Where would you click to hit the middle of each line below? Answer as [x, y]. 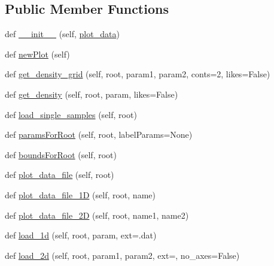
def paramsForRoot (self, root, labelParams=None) [99, 134]
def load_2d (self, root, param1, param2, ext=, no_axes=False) [122, 255]
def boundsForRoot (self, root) [61, 154]
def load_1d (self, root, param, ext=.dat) [81, 235]
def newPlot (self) [37, 54]
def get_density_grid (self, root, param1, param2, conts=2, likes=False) [138, 74]
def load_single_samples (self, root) [71, 114]
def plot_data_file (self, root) [60, 175]
